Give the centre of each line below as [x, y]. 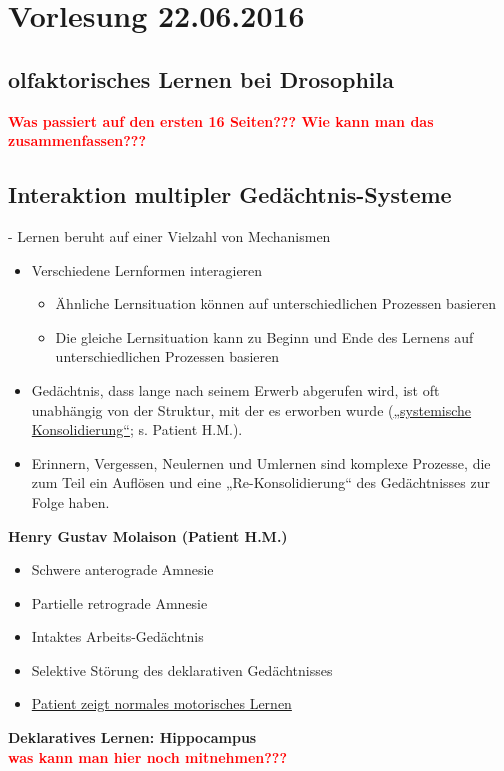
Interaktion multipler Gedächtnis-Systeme [230, 194]
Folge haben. [70, 501]
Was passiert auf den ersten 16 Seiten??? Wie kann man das [221, 120]
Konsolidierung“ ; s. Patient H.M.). [137, 429]
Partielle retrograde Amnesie [119, 602]
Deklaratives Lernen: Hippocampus [132, 737]
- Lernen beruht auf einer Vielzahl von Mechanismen [169, 235]
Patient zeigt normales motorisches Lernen [161, 703]
